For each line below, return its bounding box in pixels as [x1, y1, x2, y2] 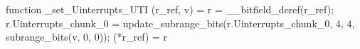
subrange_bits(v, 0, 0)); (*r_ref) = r [6, 29, 168, 44]
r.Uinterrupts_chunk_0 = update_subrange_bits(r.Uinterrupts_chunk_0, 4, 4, [6, 15, 355, 30]
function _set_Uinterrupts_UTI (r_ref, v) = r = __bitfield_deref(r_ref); [6, 2, 334, 16]
